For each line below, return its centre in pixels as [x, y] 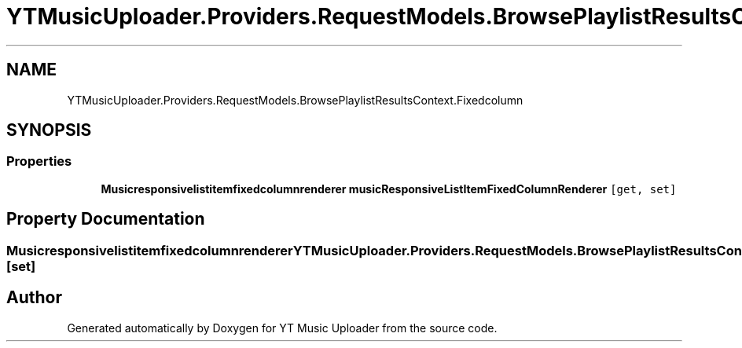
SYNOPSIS [49, 130]
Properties [39, 161]
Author [34, 298]
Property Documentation [106, 219]
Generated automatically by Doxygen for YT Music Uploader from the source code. [282, 328]
